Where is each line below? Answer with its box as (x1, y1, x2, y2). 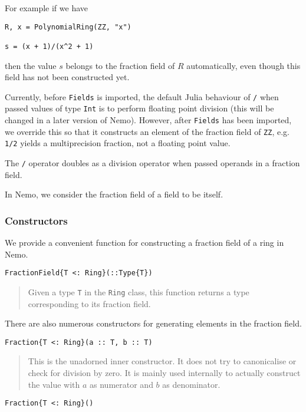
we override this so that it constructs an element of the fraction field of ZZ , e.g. (5, 125, 289, 137)
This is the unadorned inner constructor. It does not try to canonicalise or (28, 355, 297, 367)
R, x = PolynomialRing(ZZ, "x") (5, 22, 131, 31)
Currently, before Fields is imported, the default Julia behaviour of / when (5, 90, 279, 103)
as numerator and (90, 378, 153, 390)
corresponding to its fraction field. (28, 297, 151, 309)
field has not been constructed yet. (5, 71, 130, 83)
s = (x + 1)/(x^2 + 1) (5, 42, 94, 51)
